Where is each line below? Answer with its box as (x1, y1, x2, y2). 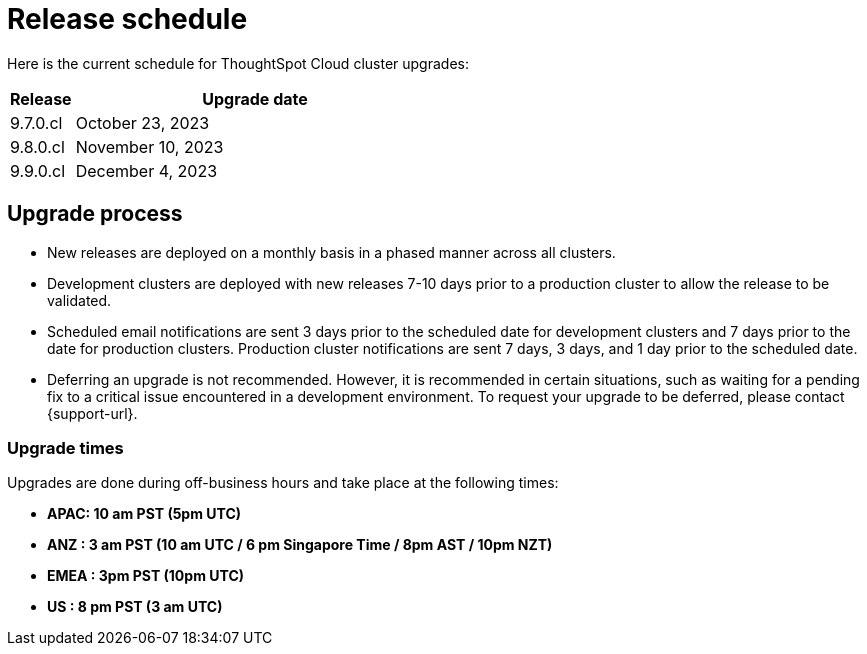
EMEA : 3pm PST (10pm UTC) (47, 567, 245, 585)
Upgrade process (7, 201, 183, 227)
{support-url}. (47, 404, 138, 422)
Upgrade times (7, 437, 124, 458)
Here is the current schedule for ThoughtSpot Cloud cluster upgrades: (7, 54, 469, 72)
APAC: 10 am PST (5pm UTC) (47, 505, 242, 523)
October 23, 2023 (75, 112, 210, 133)
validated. (47, 291, 112, 309)
